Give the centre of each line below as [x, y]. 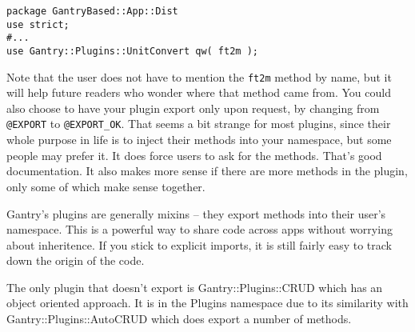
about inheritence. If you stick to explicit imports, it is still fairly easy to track [199, 244]
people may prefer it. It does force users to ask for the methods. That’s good [194, 155]
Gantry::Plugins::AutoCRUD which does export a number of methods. [179, 319]
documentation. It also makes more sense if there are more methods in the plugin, [207, 171]
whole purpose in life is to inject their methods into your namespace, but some [199, 140]
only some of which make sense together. [106, 186]
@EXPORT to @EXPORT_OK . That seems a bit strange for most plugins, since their [199, 124]
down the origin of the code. [76, 260]
